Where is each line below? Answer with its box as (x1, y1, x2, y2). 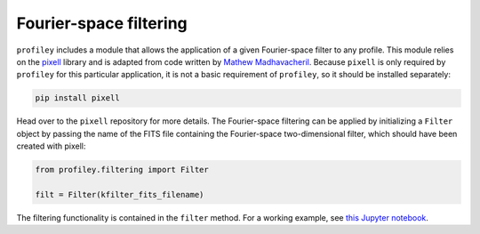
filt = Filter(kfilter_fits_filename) (35, 190, 204, 199)
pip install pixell (35, 93, 120, 103)
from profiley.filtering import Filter (35, 165, 209, 175)
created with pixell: (16, 141, 86, 151)
